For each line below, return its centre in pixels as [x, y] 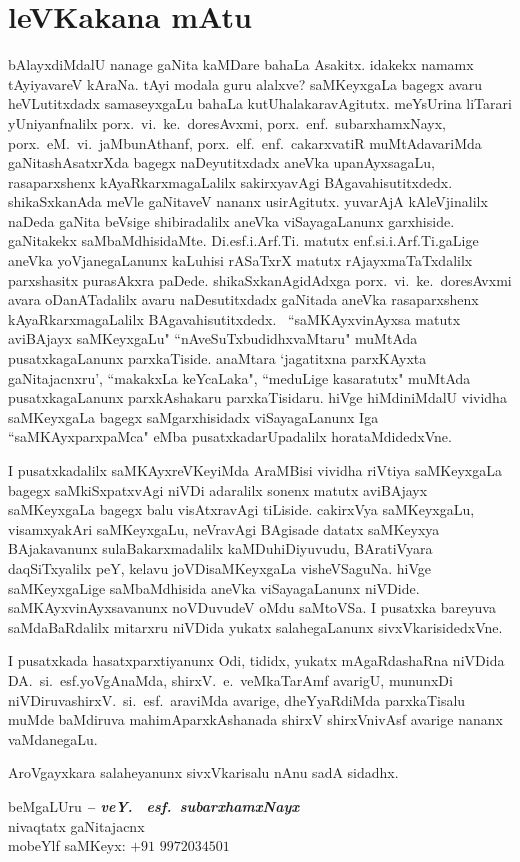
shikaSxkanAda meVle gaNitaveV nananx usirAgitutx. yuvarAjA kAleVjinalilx [248, 201]
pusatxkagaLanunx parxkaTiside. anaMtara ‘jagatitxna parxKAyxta [217, 358]
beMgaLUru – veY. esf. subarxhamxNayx [154, 805]
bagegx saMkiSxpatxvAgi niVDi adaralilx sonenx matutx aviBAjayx [218, 489]
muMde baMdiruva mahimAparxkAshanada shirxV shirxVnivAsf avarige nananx [255, 719]
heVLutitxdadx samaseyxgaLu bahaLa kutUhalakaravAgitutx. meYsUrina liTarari [260, 103]
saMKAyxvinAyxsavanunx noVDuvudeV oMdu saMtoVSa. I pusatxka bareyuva [252, 607]
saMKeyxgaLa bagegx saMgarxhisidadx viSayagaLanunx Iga [193, 416]
